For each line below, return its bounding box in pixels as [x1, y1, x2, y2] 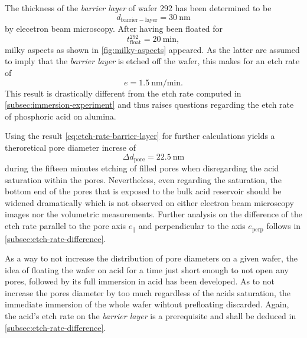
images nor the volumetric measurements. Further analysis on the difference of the [5, 208, 302, 220]
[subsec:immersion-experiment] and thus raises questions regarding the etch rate [5, 98, 294, 111]
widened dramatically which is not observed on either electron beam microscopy [5, 196, 295, 208]
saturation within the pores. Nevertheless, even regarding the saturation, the [5, 173, 282, 185]
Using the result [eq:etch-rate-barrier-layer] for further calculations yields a [5, 130, 275, 142]
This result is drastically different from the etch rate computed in [5, 87, 241, 99]
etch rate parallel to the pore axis [5, 220, 126, 232]
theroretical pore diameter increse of [5, 141, 136, 154]
